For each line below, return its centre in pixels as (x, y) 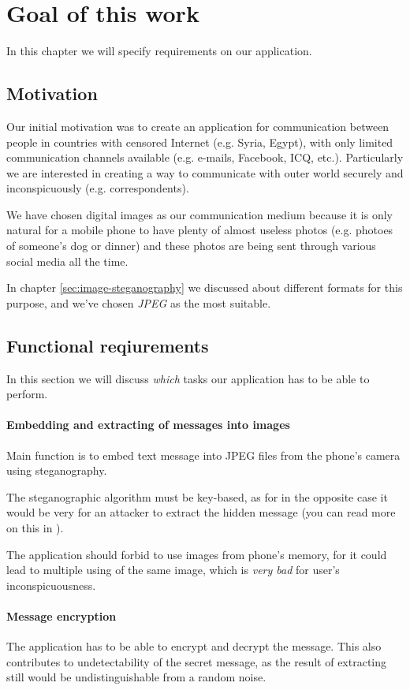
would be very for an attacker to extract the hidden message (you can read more (201, 512)
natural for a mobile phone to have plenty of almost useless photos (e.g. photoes (200, 230)
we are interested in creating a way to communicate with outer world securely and (205, 172)
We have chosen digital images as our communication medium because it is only (199, 214)
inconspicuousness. (51, 585)
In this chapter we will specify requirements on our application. (159, 51)
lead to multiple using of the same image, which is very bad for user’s (173, 570)
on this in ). (35, 528)
